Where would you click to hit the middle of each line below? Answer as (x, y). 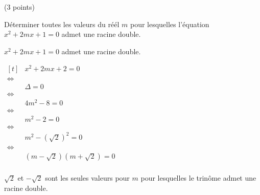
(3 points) (19, 7)
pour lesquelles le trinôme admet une (198, 178)
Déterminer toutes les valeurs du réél (62, 24)
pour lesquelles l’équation (170, 24)
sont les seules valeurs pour (87, 178)
